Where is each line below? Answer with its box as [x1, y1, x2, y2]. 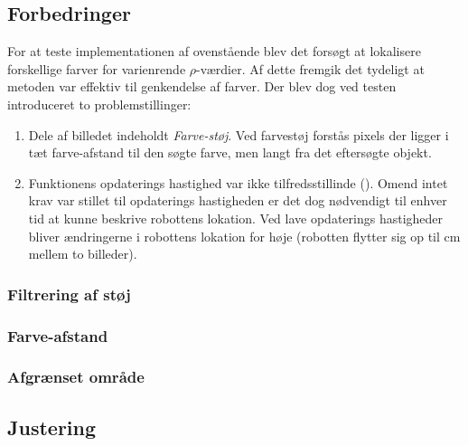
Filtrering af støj [7, 282, 131, 305]
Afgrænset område [7, 365, 145, 388]
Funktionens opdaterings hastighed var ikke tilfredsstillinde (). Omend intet [28, 173, 448, 192]
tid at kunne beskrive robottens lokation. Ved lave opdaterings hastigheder [28, 208, 444, 227]
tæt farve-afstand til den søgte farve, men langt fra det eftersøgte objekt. [28, 143, 432, 162]
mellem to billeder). [28, 244, 137, 263]
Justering [7, 413, 97, 441]
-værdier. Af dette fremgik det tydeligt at [196, 59, 425, 78]
